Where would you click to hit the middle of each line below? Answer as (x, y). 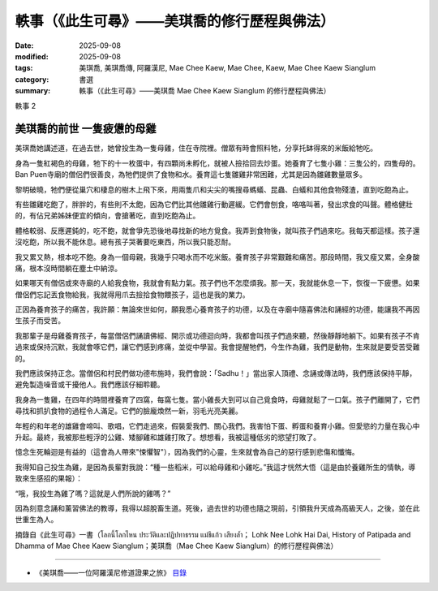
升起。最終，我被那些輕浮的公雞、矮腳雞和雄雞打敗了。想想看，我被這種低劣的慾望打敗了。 (167, 437)
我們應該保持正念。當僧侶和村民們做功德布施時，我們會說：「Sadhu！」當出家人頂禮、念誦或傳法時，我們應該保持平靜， (216, 373)
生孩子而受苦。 (40, 321)
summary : (33, 91)
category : (32, 79)
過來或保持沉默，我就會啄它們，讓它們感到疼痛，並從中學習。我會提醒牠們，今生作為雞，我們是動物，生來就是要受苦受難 (217, 347)
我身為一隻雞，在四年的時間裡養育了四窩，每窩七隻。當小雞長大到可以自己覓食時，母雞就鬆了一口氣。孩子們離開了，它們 (217, 399)
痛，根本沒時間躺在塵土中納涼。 (68, 268)
